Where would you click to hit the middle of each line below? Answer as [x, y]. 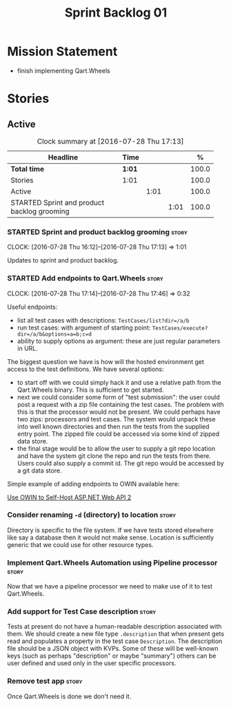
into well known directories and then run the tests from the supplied [113, 426]
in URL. [27, 348]
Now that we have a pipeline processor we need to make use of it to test [110, 586]
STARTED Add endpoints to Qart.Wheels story [86, 278]
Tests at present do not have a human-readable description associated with [114, 627]
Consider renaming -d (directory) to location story [92, 515]
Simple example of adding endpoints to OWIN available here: [93, 484]
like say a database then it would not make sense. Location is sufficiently [111, 537]
